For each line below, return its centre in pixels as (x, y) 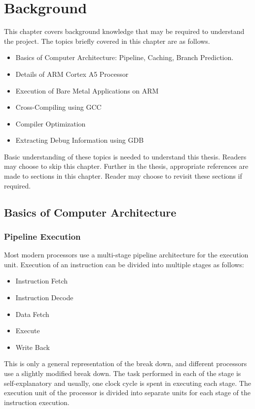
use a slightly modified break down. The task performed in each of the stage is (123, 373)
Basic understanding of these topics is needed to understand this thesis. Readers (125, 156)
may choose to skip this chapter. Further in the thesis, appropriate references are (126, 166)
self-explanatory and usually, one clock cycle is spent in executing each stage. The (127, 383)
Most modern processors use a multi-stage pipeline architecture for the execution (126, 255)
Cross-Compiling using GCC (58, 107)
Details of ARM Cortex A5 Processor (72, 74)
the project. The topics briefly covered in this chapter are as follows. (107, 41)
